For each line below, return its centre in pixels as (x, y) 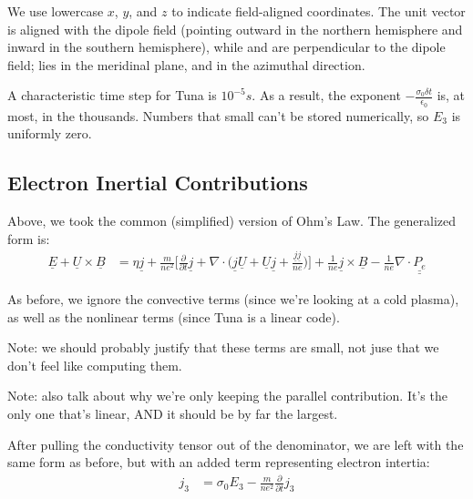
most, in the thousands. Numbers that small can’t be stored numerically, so (218, 115)
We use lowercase (56, 11)
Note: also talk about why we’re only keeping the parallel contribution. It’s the (227, 396)
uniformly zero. (50, 133)
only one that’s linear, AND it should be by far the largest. (173, 413)
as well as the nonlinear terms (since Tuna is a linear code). (174, 316)
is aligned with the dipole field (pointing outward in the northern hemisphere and (235, 29)
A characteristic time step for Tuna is (112, 95)
